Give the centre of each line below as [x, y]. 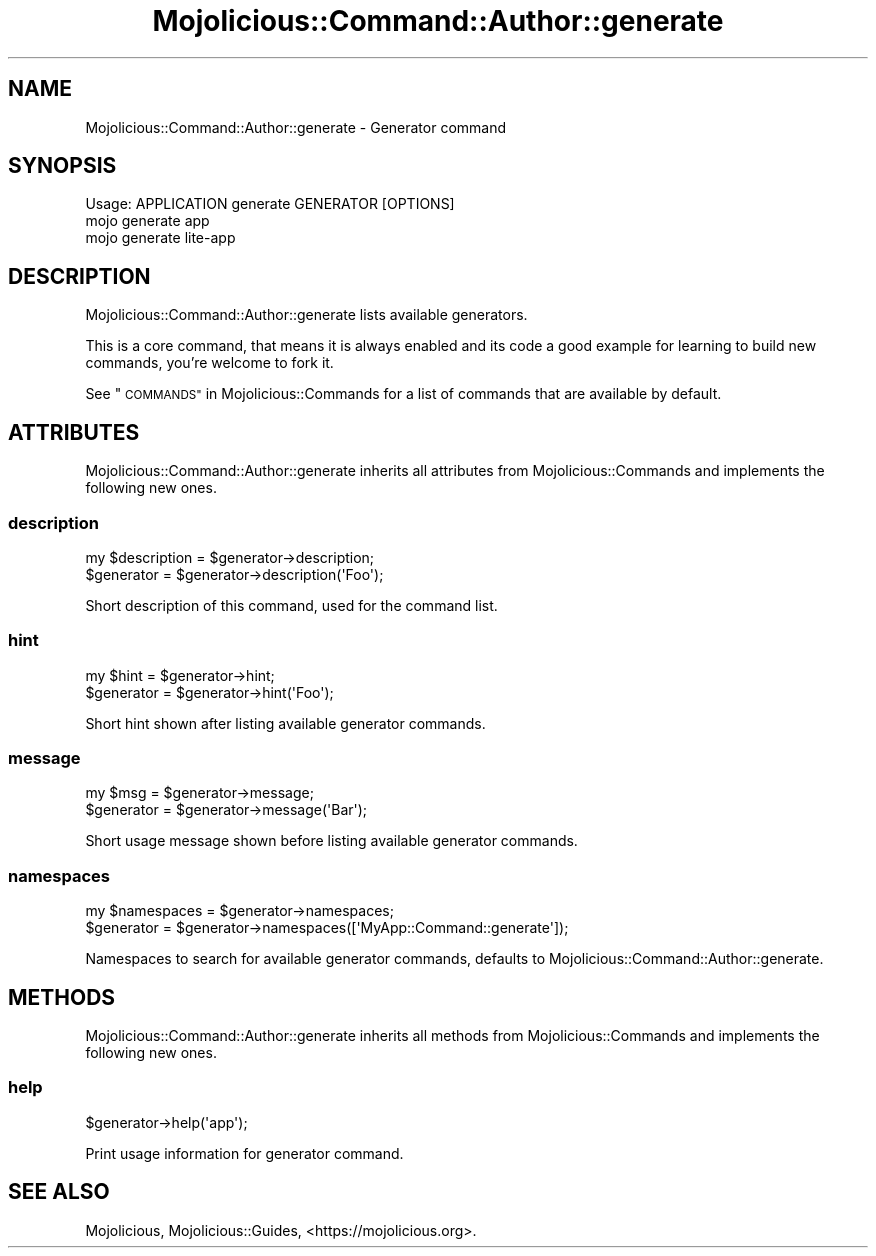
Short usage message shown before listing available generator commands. [331, 841]
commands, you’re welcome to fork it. [209, 363]
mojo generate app [147, 221]
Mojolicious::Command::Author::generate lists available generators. [306, 315]
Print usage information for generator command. [244, 1153]
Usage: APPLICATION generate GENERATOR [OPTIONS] [270, 204]
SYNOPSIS [62, 166]
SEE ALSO [59, 1192]
